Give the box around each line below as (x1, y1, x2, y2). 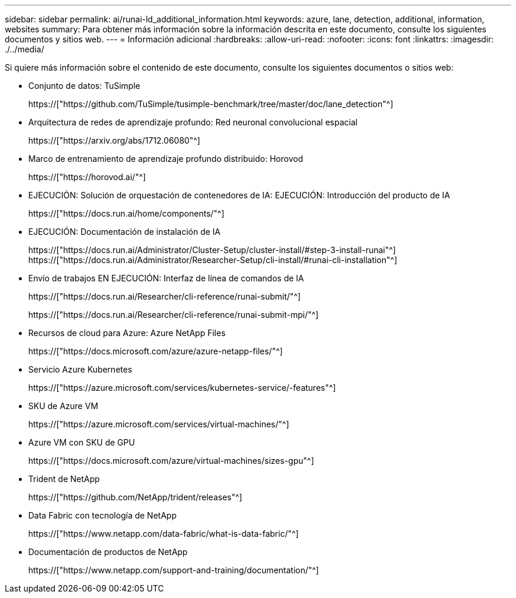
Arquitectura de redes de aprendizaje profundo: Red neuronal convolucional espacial (28, 117, 358, 127)
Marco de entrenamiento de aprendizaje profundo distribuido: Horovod (28, 154, 303, 164)
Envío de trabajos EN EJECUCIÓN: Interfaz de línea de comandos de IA (28, 273, 305, 283)
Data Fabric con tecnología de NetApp (28, 510, 177, 520)
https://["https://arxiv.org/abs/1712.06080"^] (28, 135, 200, 145)
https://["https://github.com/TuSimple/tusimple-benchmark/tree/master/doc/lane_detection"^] (28, 99, 393, 109)
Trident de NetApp (28, 474, 100, 484)
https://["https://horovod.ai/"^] (28, 172, 146, 182)
